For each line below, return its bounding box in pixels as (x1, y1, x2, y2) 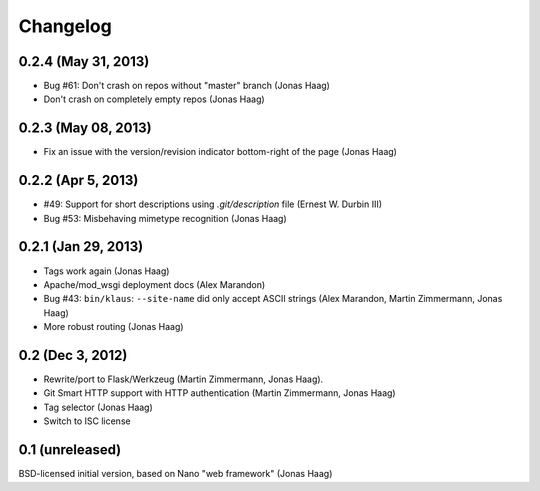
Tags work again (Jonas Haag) (43, 265, 170, 277)
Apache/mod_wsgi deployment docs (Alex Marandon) (43, 278, 266, 290)
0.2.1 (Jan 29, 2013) (18, 238, 144, 255)
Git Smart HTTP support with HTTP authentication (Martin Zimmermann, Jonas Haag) (43, 387, 396, 399)
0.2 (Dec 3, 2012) (18, 346, 128, 364)
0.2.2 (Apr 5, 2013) (18, 172, 139, 189)
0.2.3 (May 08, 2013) (18, 120, 152, 137)
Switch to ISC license (43, 415, 131, 427)
